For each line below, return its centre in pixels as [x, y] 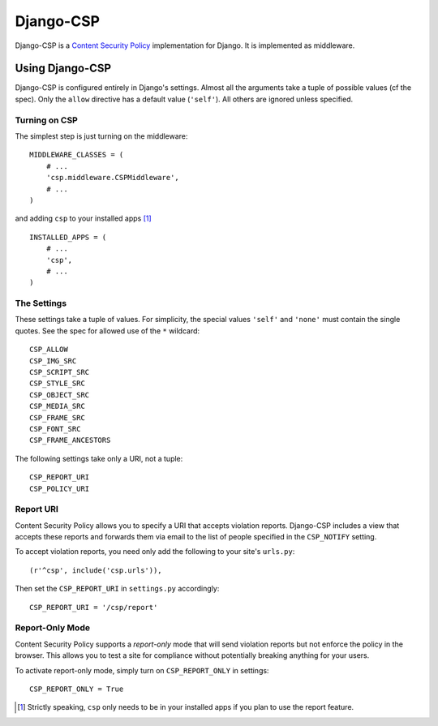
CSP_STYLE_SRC [57, 384]
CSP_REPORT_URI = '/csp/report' [94, 607]
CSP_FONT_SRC [55, 429]
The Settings [41, 303]
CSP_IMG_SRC [53, 361]
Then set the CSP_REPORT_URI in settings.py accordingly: [117, 589]
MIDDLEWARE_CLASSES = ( [77, 155]
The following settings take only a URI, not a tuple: [99, 458]
